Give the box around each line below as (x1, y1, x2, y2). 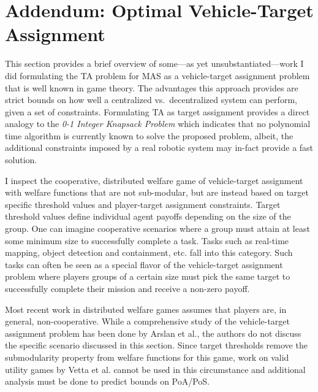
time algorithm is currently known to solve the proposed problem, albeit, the (5, 129, 293, 142)
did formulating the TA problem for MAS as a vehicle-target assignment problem (5, 69, 310, 82)
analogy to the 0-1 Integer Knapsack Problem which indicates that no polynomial (5, 117, 311, 130)
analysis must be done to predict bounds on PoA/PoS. (5, 375, 210, 388)
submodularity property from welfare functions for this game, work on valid (5, 350, 289, 363)
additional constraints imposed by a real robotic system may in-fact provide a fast (5, 141, 314, 154)
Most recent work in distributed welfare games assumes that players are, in (5, 302, 287, 315)
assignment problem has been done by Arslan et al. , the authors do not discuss (5, 326, 301, 339)
